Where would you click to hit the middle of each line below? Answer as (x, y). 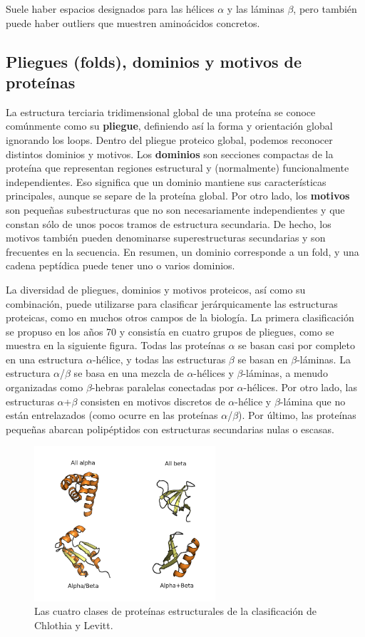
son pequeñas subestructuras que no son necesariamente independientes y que (175, 209)
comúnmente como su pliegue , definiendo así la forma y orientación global (169, 126)
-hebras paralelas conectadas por (163, 387)
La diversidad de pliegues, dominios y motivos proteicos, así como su (156, 289)
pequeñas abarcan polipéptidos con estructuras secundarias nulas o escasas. (170, 429)
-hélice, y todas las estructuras (159, 359)
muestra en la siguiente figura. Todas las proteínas (115, 345)
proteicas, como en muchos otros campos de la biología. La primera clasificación (180, 317)
